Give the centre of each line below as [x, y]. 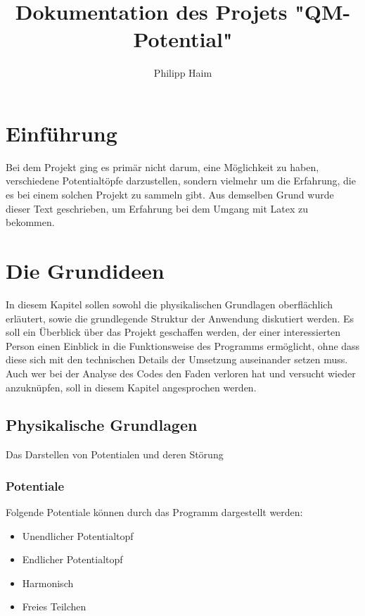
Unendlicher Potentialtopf [78, 535]
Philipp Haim [183, 73]
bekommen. [30, 222]
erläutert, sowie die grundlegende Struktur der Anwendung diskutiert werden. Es [180, 318]
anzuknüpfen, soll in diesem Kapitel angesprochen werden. [131, 387]
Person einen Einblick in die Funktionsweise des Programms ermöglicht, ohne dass [183, 345]
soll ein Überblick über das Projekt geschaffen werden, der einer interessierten [173, 332]
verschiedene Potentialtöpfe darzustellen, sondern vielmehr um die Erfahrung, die [181, 181]
